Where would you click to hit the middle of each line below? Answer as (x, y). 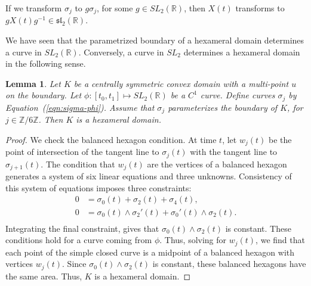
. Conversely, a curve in (121, 52)
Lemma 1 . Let (33, 83)
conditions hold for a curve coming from (79, 240)
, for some (115, 8)
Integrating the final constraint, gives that (82, 228)
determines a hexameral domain (242, 52)
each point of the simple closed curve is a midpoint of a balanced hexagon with (150, 252)
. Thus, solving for (193, 240)
